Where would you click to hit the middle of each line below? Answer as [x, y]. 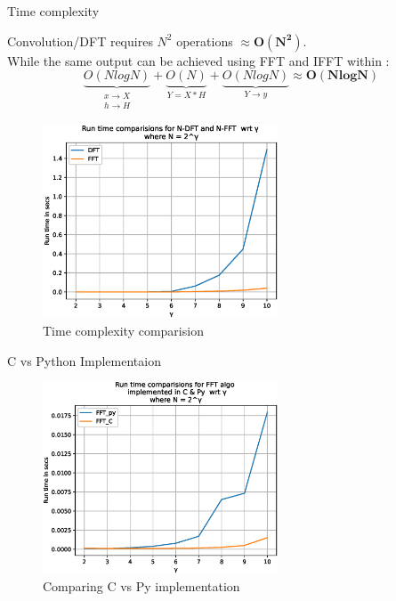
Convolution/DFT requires [80, 41]
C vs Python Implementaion [84, 360]
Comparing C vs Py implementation [141, 586]
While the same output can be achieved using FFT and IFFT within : [198, 60]
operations [205, 41]
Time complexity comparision [123, 331]
